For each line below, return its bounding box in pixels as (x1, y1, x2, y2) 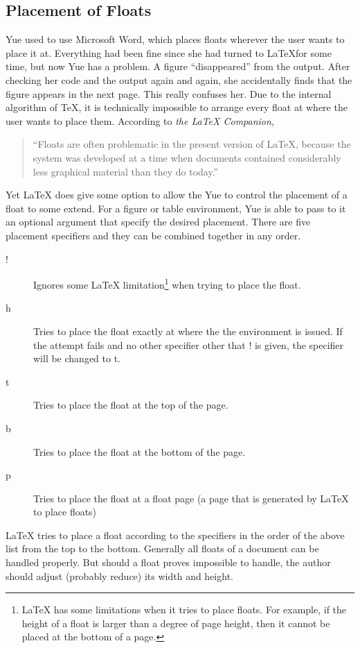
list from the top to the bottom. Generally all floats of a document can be (6, 541, 319, 556)
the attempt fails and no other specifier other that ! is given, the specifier (33, 337, 344, 352)
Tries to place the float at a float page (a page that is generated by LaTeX (33, 491, 349, 505)
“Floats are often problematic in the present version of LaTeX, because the (33, 137, 351, 151)
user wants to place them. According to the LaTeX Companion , (6, 113, 274, 128)
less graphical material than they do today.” (33, 164, 219, 178)
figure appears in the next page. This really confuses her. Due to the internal (6, 86, 332, 101)
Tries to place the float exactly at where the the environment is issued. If (33, 323, 343, 338)
